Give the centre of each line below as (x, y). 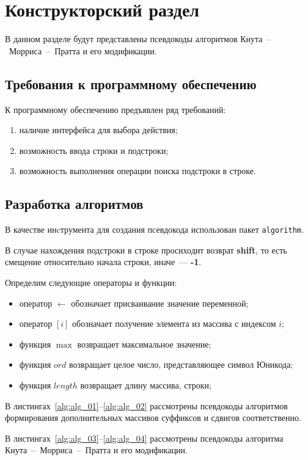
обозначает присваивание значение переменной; (160, 303)
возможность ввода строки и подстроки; (94, 150)
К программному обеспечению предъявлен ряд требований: (116, 109)
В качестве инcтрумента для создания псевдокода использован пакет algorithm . (154, 229)
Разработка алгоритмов (74, 204)
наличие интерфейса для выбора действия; (98, 130)
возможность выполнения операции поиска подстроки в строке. (137, 171)
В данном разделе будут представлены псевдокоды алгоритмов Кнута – (138, 39)
